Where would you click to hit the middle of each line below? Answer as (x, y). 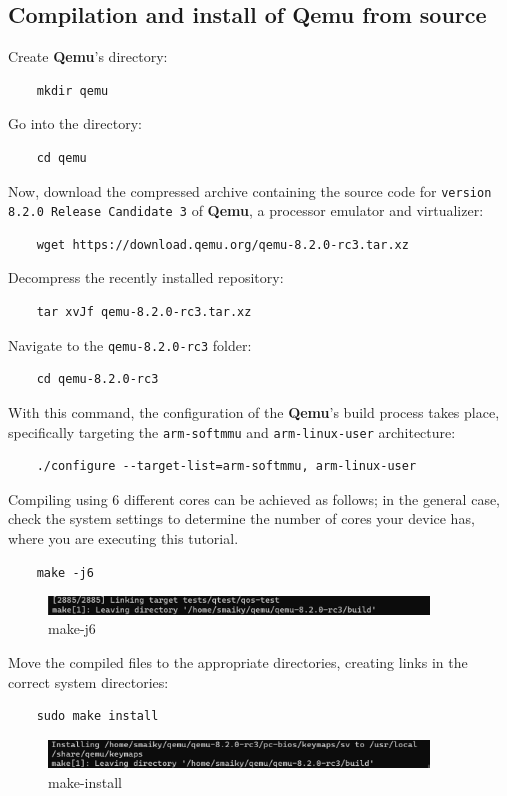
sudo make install (97, 716)
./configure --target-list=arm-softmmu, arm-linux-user (226, 466)
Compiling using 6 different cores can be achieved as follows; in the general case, (254, 498)
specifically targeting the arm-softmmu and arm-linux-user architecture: (232, 431)
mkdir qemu (72, 90)
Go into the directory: (75, 123)
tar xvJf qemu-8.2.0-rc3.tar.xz (144, 312)
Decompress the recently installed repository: (146, 277)
